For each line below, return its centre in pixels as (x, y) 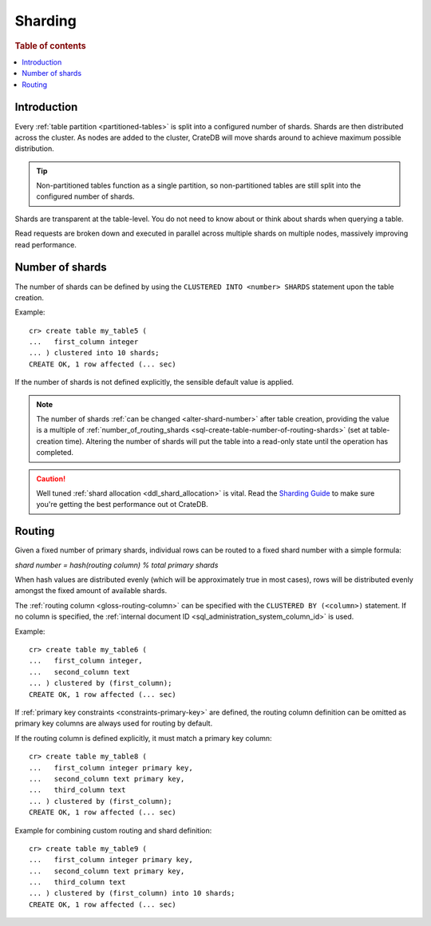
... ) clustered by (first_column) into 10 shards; (132, 893)
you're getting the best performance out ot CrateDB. (123, 505)
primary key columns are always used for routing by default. (114, 723)
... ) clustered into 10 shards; (94, 353)
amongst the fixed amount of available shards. (91, 591)
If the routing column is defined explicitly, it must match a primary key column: (143, 738)
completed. (55, 453)
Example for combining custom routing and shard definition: (113, 830)
